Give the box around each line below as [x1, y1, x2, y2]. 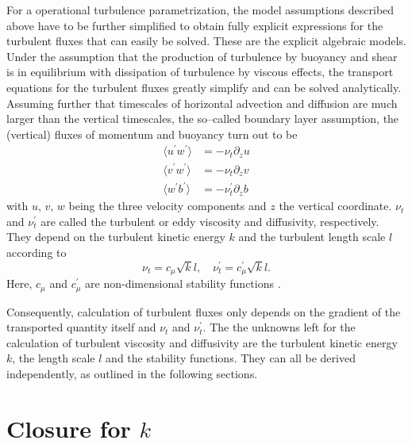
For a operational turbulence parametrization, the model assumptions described [6, 2, 395, 17]
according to [6, 243, 67, 260]
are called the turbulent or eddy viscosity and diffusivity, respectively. [40, 212, 379, 229]
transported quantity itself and [6, 319, 156, 335]
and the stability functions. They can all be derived [106, 350, 356, 366]
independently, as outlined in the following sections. [6, 365, 258, 381]
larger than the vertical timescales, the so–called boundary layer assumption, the [6, 110, 399, 127]
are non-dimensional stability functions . [85, 275, 281, 292]
